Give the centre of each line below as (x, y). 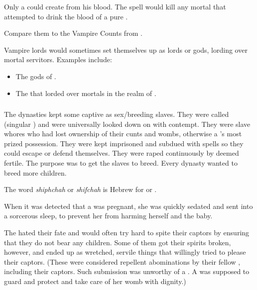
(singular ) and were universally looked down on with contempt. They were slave (127, 124)
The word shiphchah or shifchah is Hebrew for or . (80, 189)
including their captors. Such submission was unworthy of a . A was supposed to (127, 271)
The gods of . (36, 76)
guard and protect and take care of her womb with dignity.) (95, 281)
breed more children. (35, 172)
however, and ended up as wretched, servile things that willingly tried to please (125, 252)
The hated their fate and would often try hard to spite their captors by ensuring (127, 233)
